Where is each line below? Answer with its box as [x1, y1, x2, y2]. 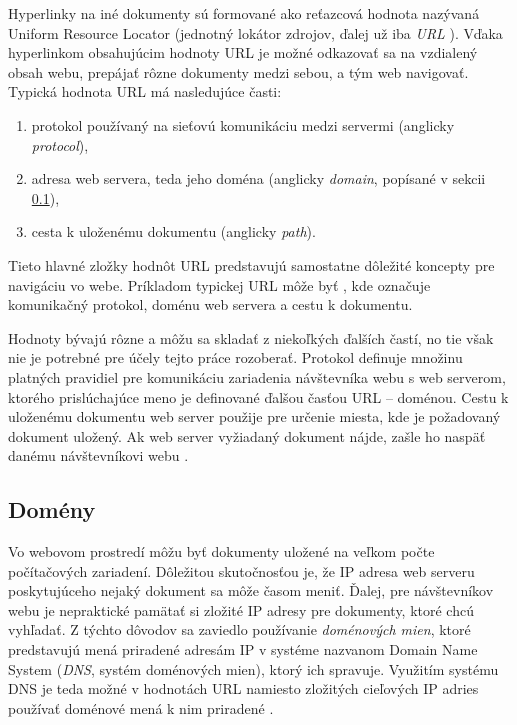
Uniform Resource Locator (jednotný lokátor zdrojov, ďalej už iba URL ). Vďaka [8, 22, 503, 43]
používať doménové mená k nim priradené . [8, 697, 274, 718]
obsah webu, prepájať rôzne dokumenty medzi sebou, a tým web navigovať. [8, 61, 469, 82]
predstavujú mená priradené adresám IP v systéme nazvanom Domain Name [8, 639, 478, 660]
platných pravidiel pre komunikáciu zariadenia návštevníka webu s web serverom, [8, 366, 506, 387]
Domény [8, 494, 96, 525]
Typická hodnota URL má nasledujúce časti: [8, 81, 282, 102]
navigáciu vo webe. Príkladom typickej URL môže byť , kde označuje [8, 274, 431, 295]
